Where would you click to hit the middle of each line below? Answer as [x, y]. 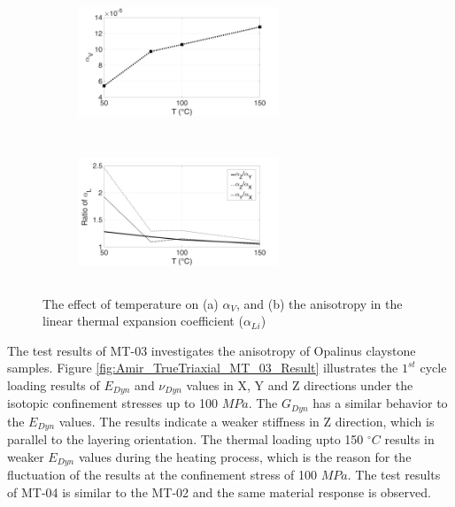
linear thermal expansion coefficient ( [143, 321]
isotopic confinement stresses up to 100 [112, 403]
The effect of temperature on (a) [131, 303]
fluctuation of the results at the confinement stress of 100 [162, 475]
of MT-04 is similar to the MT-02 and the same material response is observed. [219, 492]
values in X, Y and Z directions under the [300, 384]
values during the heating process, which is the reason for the [245, 456]
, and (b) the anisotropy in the [319, 303]
